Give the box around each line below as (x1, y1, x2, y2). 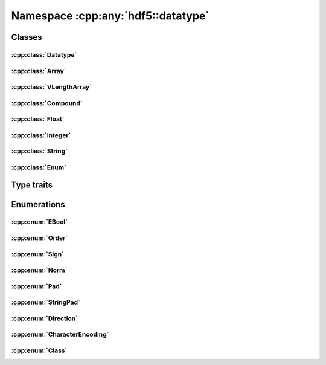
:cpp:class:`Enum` (11, 163, 66, 172)
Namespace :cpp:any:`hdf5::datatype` (11, 9, 209, 22)
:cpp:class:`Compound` (11, 99, 83, 107)
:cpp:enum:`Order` (11, 234, 68, 242)
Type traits (11, 180, 53, 190)
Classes (11, 32, 42, 42)
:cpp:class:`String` (11, 147, 68, 155)
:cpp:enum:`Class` (11, 346, 68, 355)
